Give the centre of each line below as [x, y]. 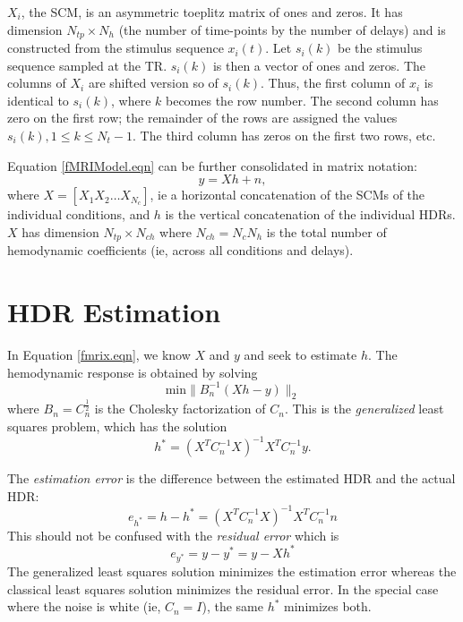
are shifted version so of [153, 83]
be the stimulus [380, 48]
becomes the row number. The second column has [302, 100]
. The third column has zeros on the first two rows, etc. [284, 136]
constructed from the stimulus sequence [116, 48]
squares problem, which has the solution [117, 426]
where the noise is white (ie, [84, 606]
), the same [232, 606]
